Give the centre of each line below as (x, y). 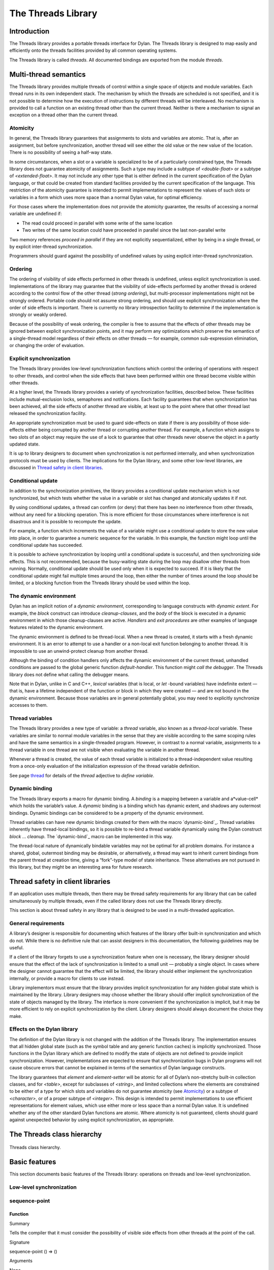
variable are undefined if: (36, 214)
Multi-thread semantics (48, 74)
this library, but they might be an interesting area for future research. (81, 867)
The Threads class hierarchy (56, 1134)
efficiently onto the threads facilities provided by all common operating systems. (93, 50)
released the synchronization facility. (48, 414)
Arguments (21, 1261)
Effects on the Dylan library (44, 1029)
